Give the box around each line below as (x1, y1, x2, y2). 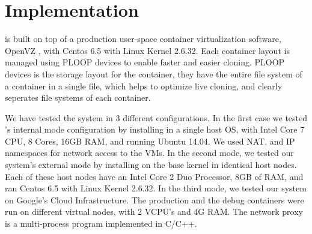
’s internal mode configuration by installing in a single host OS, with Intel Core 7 (5, 123, 305, 136)
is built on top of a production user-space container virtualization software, (5, 32, 281, 45)
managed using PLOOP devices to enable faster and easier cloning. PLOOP (5, 56, 285, 68)
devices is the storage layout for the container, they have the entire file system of (5, 67, 302, 80)
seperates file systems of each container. (5, 91, 151, 104)
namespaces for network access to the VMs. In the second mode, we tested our (5, 146, 294, 159)
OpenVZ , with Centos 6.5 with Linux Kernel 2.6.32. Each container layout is (5, 44, 290, 56)
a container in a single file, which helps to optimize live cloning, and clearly (5, 79, 283, 92)
